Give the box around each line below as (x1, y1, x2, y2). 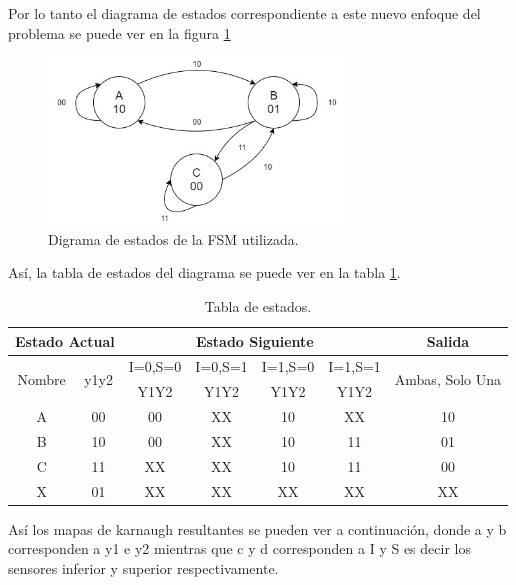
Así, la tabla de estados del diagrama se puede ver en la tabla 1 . (8, 262, 401, 283)
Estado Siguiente (195, 330, 314, 351)
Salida (426, 330, 470, 351)
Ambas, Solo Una (394, 368, 502, 389)
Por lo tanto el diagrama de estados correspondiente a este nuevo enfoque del (8, 3, 481, 23)
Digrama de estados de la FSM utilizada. (48, 228, 299, 249)
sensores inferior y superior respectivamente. (8, 557, 279, 578)
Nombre (17, 368, 66, 389)
